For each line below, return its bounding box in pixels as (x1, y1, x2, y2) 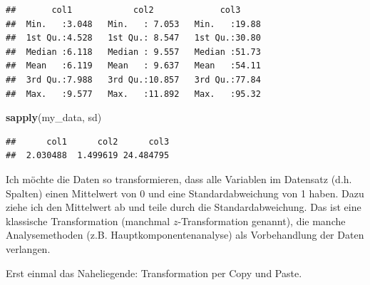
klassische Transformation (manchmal (6, 213, 170, 228)
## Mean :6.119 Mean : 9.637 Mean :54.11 (6, 61, 261, 71)
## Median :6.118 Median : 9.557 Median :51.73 (6, 46, 261, 57)
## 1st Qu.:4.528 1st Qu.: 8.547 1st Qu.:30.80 (6, 33, 261, 43)
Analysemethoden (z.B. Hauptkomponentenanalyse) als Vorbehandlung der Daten (6, 227, 364, 242)
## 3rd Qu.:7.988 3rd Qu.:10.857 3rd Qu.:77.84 (6, 74, 261, 85)
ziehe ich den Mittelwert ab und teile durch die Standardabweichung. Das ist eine (6, 199, 361, 214)
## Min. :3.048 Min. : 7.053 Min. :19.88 (6, 19, 261, 29)
